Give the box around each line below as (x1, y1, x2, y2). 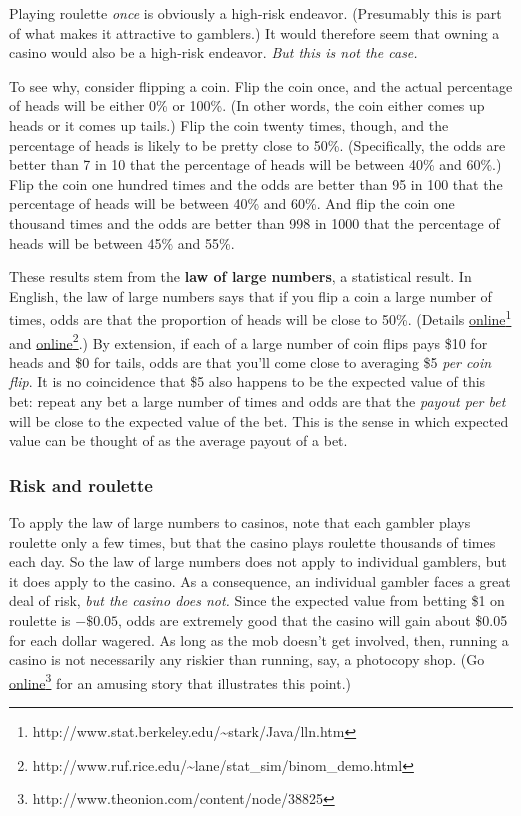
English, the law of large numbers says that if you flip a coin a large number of (9, 285, 492, 306)
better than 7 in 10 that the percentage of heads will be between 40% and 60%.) (9, 154, 502, 175)
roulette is (9, 609, 71, 630)
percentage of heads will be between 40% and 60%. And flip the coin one (9, 193, 455, 214)
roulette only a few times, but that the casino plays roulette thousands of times (9, 531, 496, 552)
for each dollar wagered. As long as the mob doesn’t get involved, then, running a (9, 629, 509, 650)
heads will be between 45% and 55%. (9, 232, 235, 253)
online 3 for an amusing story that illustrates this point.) (9, 669, 352, 693)
